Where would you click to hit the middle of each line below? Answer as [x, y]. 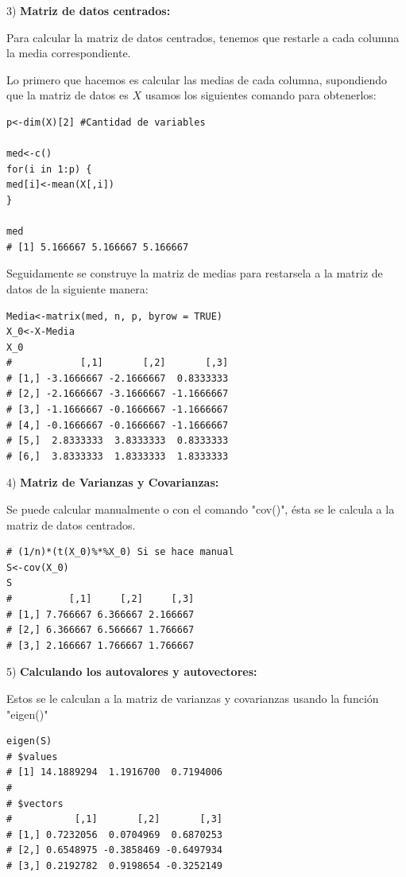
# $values [32, 757]
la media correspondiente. [69, 53]
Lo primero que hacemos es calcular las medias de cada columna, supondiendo [197, 79]
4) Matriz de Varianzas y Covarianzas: [113, 482]
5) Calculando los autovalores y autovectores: [132, 671]
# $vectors [35, 803]
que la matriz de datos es [68, 95]
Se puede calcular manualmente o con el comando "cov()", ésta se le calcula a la [201, 509]
